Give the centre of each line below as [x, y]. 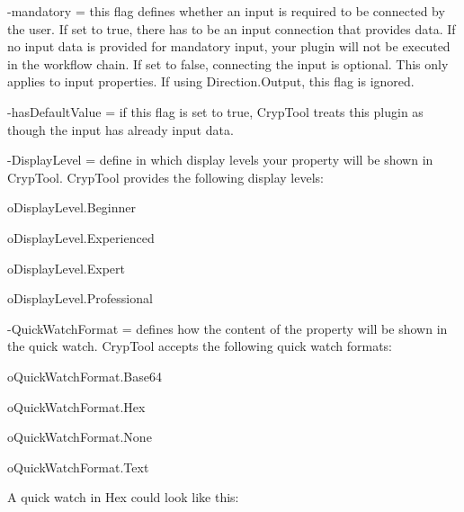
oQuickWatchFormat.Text [78, 467]
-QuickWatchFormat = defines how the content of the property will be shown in [228, 328]
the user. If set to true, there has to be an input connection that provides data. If [232, 28]
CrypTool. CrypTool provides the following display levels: [165, 177]
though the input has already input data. [120, 129]
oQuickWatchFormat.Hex [76, 406]
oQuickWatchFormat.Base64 [85, 376]
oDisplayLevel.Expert [66, 268]
